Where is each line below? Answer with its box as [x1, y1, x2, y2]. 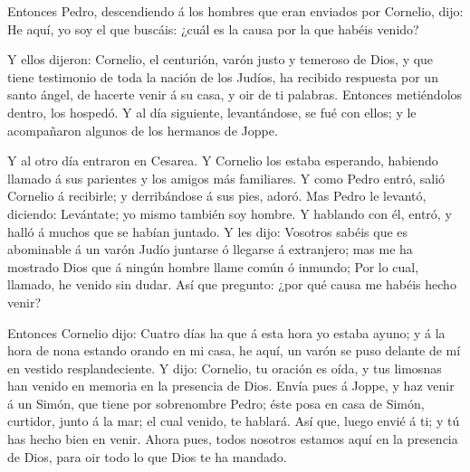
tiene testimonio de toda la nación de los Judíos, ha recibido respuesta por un [7, 67, 438, 86]
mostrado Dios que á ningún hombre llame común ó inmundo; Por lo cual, [7, 257, 419, 276]
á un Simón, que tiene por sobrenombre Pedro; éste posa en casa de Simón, [7, 393, 425, 412]
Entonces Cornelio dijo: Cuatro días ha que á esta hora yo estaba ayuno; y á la [7, 323, 446, 342]
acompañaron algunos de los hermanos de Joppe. [7, 120, 278, 139]
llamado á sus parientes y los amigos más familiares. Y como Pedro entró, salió [7, 168, 446, 187]
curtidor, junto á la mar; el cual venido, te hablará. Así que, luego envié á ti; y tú [7, 411, 460, 430]
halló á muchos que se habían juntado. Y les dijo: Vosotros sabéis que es [7, 222, 408, 241]
